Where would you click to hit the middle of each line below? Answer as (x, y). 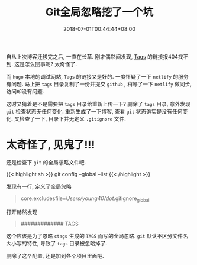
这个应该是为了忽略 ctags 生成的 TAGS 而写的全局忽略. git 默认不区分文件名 (97, 236)
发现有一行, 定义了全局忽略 (39, 186)
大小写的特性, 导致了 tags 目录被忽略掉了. (57, 243)
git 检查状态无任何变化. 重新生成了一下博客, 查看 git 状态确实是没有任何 (94, 111)
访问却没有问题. (25, 91)
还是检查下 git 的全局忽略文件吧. (46, 162)
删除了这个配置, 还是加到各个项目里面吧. (55, 256)
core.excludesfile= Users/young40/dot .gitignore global (85, 199)
